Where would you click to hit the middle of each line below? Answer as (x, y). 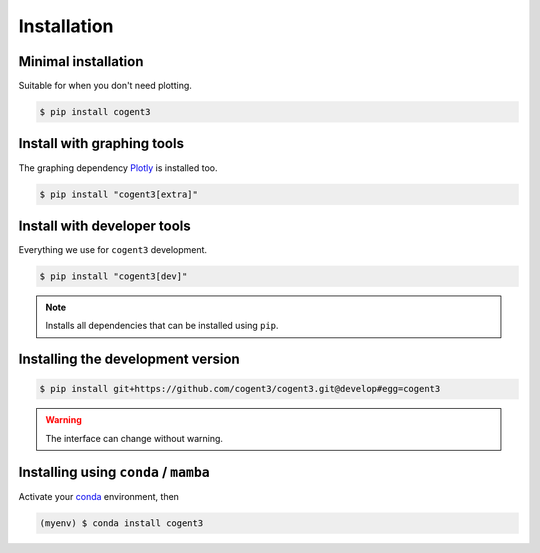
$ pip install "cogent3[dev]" (113, 276)
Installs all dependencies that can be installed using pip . (162, 326)
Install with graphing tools (101, 143)
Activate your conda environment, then (99, 496)
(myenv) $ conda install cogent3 (121, 523)
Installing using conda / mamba (114, 471)
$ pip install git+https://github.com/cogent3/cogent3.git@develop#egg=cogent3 (240, 389)
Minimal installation (81, 61)
